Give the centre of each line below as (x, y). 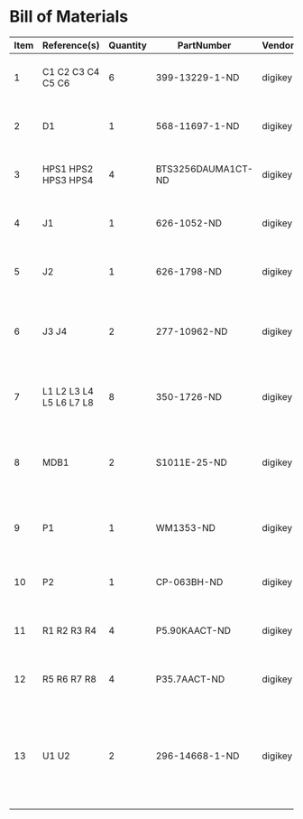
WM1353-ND (186, 527)
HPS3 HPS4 (68, 180)
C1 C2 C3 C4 (71, 71)
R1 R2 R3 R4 (69, 630)
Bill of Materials (69, 17)
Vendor (278, 45)
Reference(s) (71, 45)
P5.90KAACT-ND (193, 630)
